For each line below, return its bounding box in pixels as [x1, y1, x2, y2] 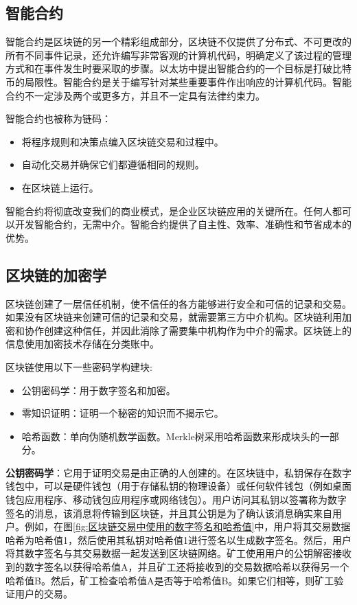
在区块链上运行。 [21, 180, 99, 194]
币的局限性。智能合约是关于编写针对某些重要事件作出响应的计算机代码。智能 [5, 74, 352, 89]
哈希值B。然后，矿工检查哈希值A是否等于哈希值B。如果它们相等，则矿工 [5, 573, 334, 587]
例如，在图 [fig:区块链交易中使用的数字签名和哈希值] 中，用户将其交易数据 [24, 519, 351, 534]
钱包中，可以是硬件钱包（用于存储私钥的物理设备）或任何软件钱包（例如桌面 [5, 479, 352, 493]
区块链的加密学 [5, 264, 106, 285]
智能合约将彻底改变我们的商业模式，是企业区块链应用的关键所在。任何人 [5, 203, 332, 218]
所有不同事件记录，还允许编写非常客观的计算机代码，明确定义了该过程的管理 [5, 47, 352, 62]
